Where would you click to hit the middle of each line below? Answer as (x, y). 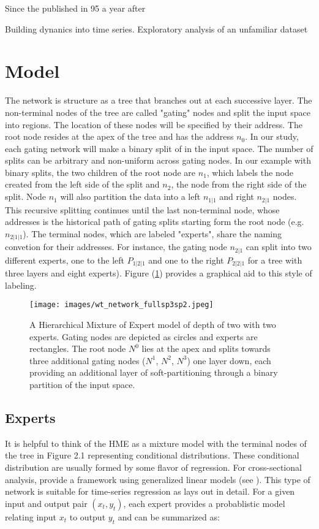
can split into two (279, 247)
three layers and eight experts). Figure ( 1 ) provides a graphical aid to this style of (159, 273)
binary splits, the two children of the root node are (100, 172)
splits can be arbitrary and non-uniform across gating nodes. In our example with (158, 160)
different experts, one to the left (65, 260)
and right (237, 196)
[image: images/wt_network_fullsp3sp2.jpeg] (122, 305)
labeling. (21, 285)
